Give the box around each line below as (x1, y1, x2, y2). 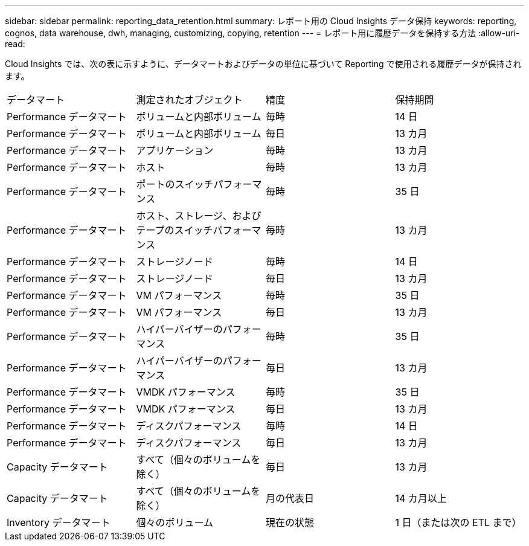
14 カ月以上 (395, 492, 447, 504)
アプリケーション (136, 144, 214, 156)
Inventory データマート (7, 516, 111, 528)
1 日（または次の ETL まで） (395, 516, 522, 528)
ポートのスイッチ (136, 178, 214, 190)
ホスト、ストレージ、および (136, 210, 261, 222)
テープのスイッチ (136, 224, 213, 236)
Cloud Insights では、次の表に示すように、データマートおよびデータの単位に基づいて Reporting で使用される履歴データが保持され (5, 59, 522, 69)
